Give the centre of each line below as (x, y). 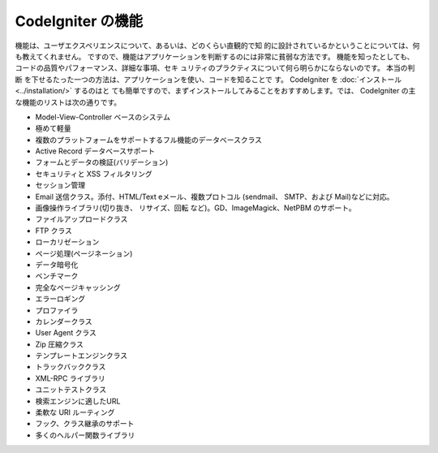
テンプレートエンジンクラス (82, 356)
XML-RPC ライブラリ (70, 378)
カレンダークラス (64, 321)
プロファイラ (57, 310)
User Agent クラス (66, 333)
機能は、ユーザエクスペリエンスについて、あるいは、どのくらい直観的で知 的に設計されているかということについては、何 (217, 45)
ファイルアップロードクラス (82, 219)
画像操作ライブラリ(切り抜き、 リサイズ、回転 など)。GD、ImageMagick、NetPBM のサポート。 (195, 208)
